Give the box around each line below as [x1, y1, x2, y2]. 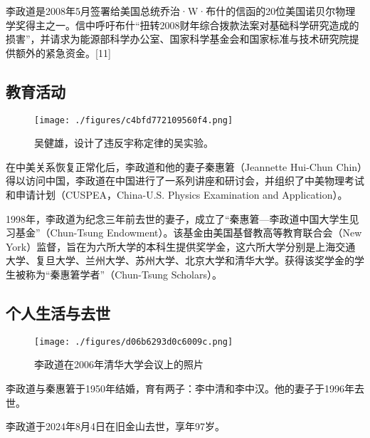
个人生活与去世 [6, 301, 110, 323]
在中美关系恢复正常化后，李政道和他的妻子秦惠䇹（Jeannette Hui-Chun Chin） [6, 159, 363, 174]
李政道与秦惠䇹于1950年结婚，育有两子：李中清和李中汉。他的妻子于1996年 [6, 381, 354, 396]
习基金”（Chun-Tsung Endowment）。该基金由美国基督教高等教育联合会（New [6, 225, 362, 240]
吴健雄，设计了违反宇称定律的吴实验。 [34, 135, 213, 150]
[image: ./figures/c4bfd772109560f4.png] [34, 115, 233, 125]
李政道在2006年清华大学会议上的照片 [34, 357, 203, 372]
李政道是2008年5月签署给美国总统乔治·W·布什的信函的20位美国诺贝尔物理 [6, 4, 356, 18]
